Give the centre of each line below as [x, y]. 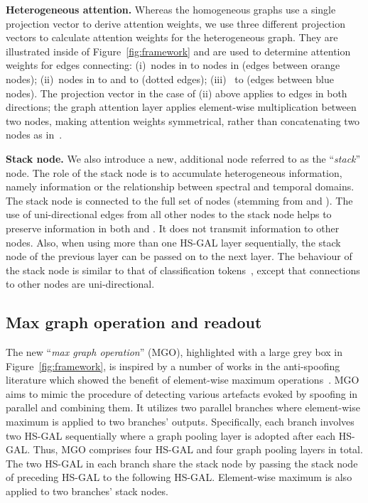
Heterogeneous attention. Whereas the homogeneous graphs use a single [171, 9]
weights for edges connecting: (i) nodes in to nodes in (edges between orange [173, 65]
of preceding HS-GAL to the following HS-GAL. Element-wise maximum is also [179, 477]
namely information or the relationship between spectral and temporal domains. [180, 186]
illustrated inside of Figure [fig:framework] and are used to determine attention [178, 51]
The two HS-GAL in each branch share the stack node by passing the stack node [182, 463]
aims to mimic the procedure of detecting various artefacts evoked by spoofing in [182, 393]
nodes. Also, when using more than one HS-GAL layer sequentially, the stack [173, 242]
